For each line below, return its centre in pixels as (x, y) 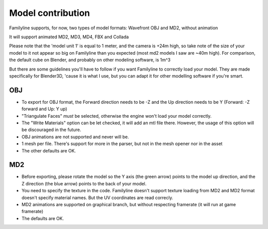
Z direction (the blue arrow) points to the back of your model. (84, 183)
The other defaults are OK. (49, 151)
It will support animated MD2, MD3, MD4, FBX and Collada (69, 37)
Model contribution (50, 13)
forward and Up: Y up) (44, 109)
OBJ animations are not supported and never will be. (75, 137)
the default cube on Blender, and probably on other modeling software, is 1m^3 (90, 60)
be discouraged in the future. (51, 130)
